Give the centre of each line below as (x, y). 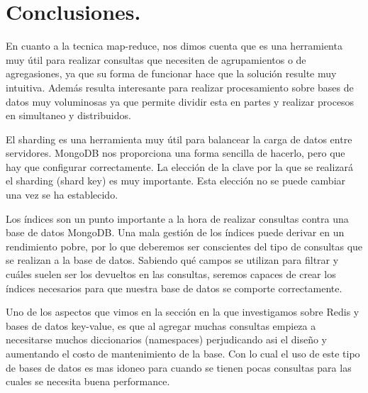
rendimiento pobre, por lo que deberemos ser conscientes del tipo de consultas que (184, 246)
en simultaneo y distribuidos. (68, 115)
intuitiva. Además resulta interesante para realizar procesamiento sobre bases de (180, 87)
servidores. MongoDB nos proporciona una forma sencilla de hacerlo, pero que (175, 153)
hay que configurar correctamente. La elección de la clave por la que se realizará (180, 166)
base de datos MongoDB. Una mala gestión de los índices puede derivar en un (175, 232)
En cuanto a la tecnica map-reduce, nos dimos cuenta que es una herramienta (174, 46)
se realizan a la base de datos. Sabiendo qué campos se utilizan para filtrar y (172, 260)
